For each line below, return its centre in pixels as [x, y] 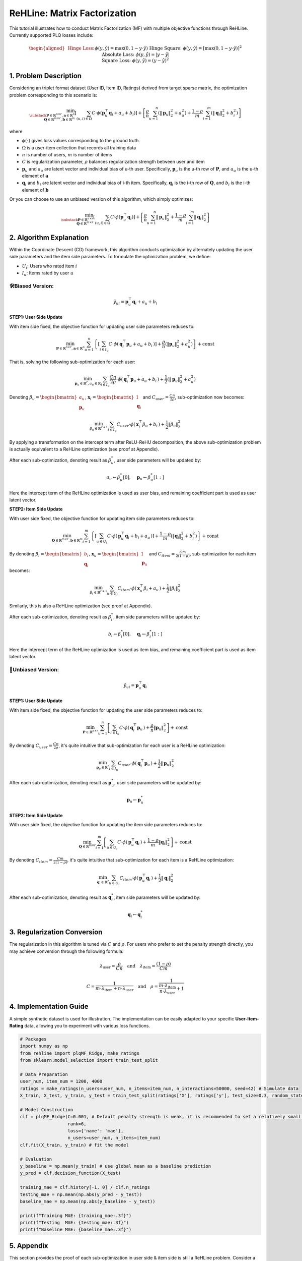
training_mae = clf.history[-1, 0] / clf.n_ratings [85, 1187]
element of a [35, 176]
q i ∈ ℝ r [103, 882]
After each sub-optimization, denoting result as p [60, 782]
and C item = [162, 554]
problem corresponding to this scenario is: [53, 95]
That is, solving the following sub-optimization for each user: [72, 362]
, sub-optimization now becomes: [210, 397]
